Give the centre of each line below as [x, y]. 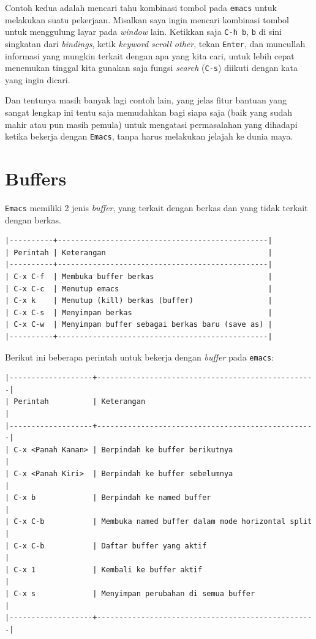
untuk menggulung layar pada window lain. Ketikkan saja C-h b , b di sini [143, 32]
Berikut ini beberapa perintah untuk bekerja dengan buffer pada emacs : [140, 357]
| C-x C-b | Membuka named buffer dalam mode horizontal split [159, 522]
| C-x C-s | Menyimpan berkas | [139, 312]
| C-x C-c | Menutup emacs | [139, 289]
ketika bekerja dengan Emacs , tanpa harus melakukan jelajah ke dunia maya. [149, 136]
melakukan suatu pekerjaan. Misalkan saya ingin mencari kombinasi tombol [147, 19]
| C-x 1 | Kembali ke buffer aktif [104, 570]
